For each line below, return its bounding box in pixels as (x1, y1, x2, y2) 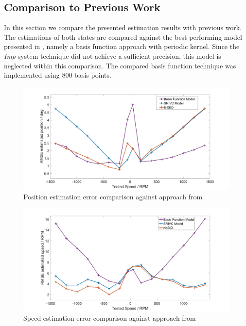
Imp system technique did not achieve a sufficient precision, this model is (4, 50, 221, 61)
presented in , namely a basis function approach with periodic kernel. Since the (4, 41, 240, 51)
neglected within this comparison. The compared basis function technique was (4, 60, 236, 70)
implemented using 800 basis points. (4, 70, 111, 80)
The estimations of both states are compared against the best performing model (4, 32, 242, 42)
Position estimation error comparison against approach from (23, 191, 203, 201)
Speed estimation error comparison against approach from (23, 313, 196, 323)
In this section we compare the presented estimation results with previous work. (4, 22, 242, 33)
